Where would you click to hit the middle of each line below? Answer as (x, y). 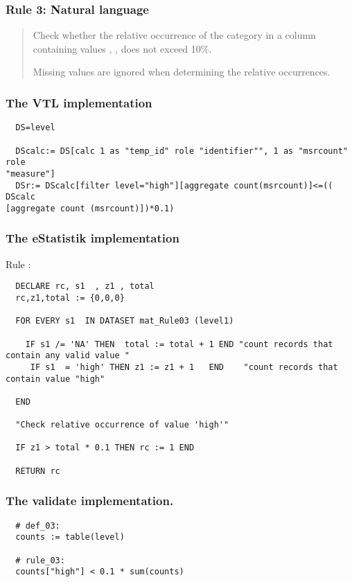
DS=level (35, 128)
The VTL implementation (79, 102)
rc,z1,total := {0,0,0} (70, 298)
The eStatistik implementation (93, 238)
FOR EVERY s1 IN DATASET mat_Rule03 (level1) (125, 321)
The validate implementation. (90, 501)
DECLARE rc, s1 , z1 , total (85, 286)
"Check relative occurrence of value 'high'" (122, 425)
